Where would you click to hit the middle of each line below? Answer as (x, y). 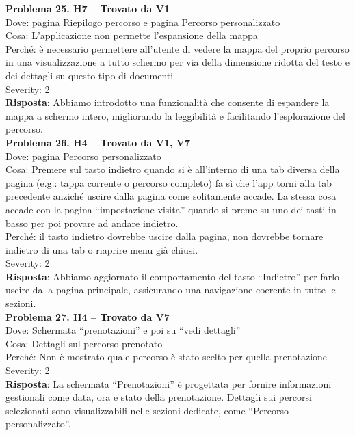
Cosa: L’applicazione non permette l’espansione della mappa (132, 35)
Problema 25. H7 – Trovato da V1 (88, 8)
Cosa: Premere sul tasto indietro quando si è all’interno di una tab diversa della (173, 169)
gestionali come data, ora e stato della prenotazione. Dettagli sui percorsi (159, 397)
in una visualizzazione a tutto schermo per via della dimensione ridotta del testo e (177, 62)
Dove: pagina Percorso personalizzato (83, 156)
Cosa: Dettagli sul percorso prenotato (84, 343)
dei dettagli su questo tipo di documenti (90, 75)
